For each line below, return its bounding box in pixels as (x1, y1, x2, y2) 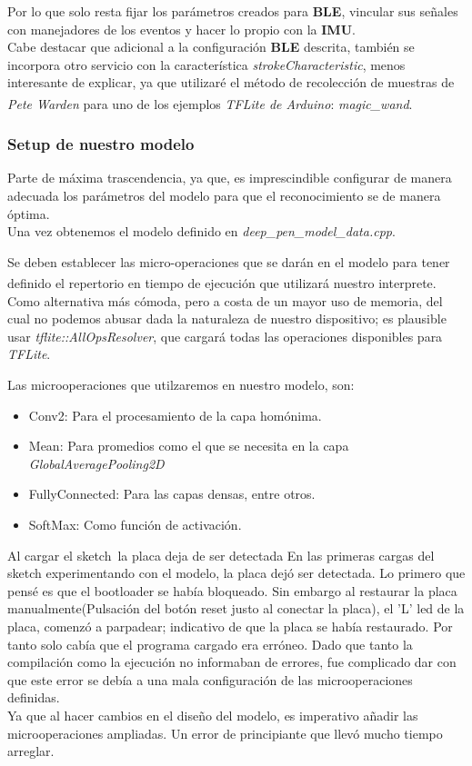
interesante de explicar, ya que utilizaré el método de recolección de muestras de (7, 73, 455, 92)
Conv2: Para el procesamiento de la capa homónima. (28, 405, 322, 424)
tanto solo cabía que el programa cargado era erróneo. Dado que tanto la (7, 634, 413, 653)
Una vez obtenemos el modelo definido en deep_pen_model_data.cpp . (7, 222, 396, 241)
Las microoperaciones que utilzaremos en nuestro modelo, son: (7, 375, 355, 394)
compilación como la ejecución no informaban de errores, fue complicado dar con (7, 652, 457, 671)
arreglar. (7, 741, 55, 761)
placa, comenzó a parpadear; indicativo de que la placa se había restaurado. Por (7, 616, 453, 635)
